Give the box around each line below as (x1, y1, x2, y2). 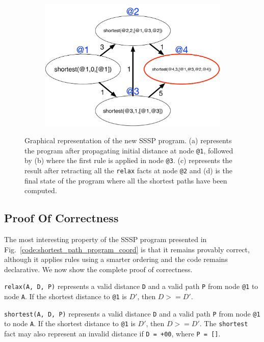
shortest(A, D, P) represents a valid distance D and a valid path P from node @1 (4, 308, 260, 319)
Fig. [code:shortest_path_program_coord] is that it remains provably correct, (4, 244, 250, 254)
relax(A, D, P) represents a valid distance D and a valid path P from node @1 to (4, 281, 258, 292)
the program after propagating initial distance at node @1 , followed (24, 145, 233, 155)
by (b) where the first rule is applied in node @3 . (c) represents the (24, 155, 232, 166)
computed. (24, 185, 57, 196)
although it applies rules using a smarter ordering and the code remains (4, 254, 228, 265)
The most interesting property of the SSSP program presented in (4, 234, 207, 245)
